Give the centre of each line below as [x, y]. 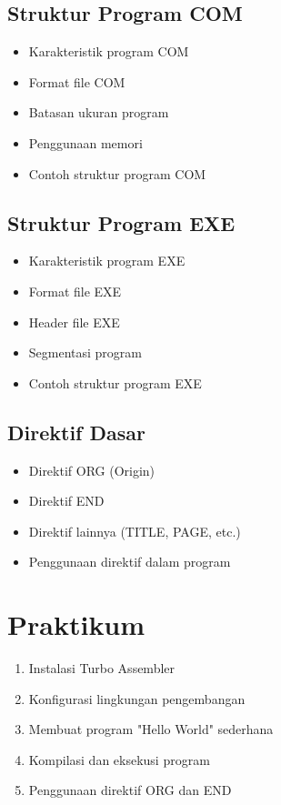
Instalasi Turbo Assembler [102, 668]
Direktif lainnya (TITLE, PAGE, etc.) [135, 531]
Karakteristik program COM [109, 51]
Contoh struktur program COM [117, 173]
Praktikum [76, 624]
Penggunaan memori [85, 142]
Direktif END [66, 501]
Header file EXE [74, 322]
